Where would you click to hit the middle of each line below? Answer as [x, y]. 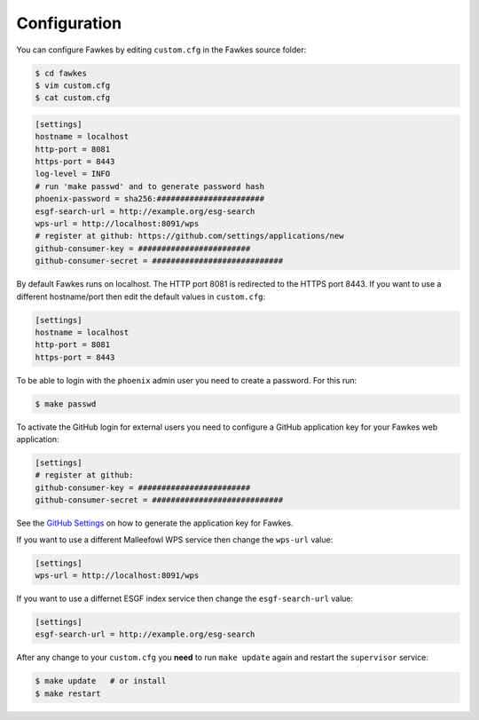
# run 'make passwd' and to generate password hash [150, 186]
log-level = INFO [73, 174]
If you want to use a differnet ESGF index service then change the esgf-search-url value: [185, 598]
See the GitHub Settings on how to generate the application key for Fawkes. [155, 523]
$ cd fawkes [61, 73]
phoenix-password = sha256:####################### [150, 199]
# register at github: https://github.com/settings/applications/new [189, 236]
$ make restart [68, 693]
